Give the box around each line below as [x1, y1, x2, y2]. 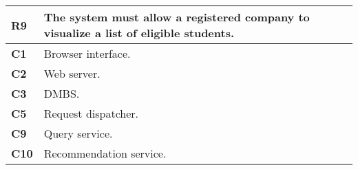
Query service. [43, 125, 113, 141]
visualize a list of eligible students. [43, 25, 235, 41]
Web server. [43, 65, 101, 81]
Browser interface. [43, 45, 131, 61]
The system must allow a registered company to [43, 9, 310, 25]
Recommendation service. [43, 145, 167, 161]
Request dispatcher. [43, 105, 139, 121]
